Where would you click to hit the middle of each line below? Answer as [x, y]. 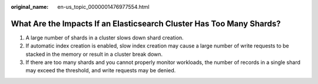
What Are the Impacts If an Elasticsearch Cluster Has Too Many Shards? [146, 23]
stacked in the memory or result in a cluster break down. [94, 54]
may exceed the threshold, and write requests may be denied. [101, 70]
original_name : [30, 7]
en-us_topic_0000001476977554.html [103, 7]
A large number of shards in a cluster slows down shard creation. [105, 38]
